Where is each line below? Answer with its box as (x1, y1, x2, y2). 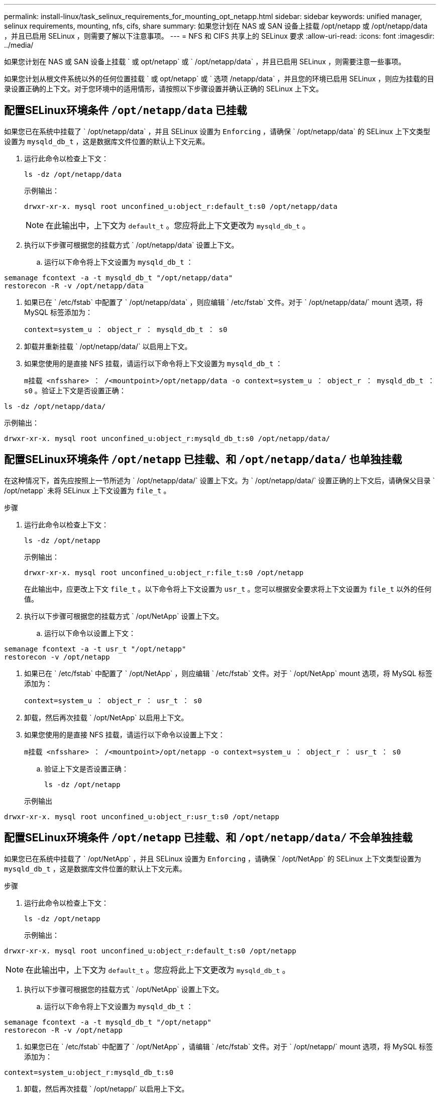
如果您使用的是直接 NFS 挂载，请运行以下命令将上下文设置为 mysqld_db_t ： (24, 359, 283, 368)
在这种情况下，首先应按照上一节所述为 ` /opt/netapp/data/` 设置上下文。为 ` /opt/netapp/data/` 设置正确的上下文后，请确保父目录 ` (4, 476, 435, 485)
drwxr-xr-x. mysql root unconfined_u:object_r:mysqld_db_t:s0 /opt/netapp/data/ (4, 434, 331, 443)
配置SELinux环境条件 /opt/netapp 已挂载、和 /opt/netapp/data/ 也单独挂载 (4, 453, 402, 466)
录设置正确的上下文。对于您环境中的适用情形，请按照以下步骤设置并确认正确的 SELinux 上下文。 (4, 84, 323, 93)
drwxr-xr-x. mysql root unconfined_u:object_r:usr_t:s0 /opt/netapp (4, 812, 279, 821)
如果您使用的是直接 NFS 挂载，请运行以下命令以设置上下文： (24, 730, 225, 739)
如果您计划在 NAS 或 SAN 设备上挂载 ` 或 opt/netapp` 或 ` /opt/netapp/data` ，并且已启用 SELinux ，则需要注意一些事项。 (4, 57, 405, 66)
